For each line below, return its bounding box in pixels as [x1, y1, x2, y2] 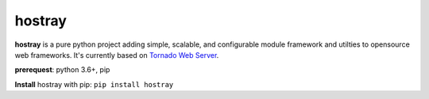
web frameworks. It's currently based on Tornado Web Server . [14, 50, 219, 59]
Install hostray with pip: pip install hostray [14, 79, 174, 89]
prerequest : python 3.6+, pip [14, 65, 110, 74]
